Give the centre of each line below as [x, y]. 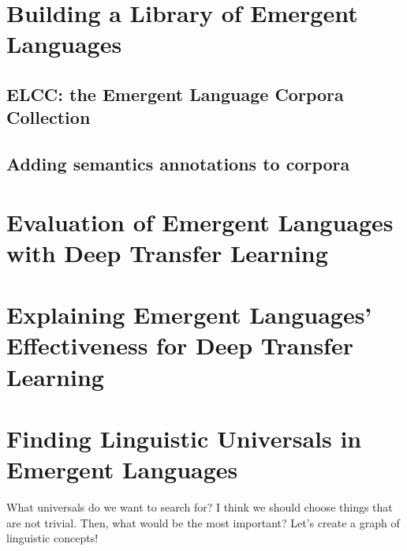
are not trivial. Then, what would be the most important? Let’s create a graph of [203, 522]
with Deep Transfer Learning [167, 252]
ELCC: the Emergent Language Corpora [175, 94]
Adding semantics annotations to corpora [178, 164]
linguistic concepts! [52, 538]
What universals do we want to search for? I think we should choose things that [200, 507]
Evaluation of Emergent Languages [200, 221]
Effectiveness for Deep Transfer [180, 345]
